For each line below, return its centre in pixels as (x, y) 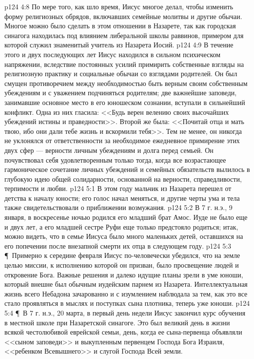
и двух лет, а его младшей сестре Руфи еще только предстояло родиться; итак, (121, 226)
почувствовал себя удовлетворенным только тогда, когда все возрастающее (115, 159)
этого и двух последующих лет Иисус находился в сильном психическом (113, 54)
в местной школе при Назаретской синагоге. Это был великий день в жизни (117, 322)
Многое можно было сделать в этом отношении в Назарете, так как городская (120, 26)
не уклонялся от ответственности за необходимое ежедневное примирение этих (122, 140)
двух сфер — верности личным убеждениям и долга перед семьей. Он (109, 150)
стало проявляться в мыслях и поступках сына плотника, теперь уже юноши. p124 (127, 303)
